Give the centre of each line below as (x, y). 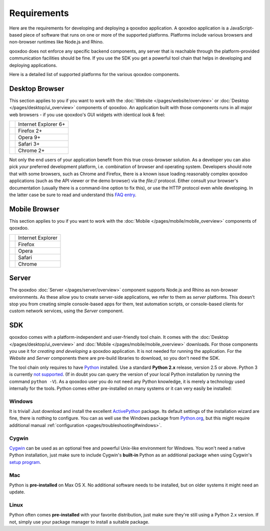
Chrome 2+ (31, 150)
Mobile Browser (34, 209)
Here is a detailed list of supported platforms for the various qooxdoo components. (94, 74)
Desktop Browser (37, 88)
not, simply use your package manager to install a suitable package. (79, 522)
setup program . (25, 462)
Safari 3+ (29, 144)
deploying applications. (33, 65)
